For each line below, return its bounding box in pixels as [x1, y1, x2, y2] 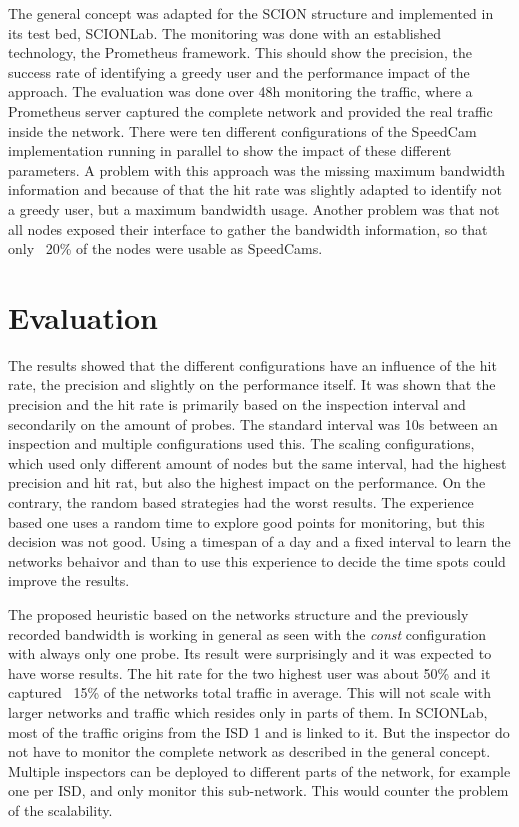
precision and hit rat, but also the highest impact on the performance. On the [8, 472, 486, 493]
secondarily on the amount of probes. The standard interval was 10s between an [8, 413, 498, 434]
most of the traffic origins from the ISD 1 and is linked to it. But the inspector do [8, 721, 510, 742]
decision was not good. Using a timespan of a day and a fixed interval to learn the [8, 531, 511, 552]
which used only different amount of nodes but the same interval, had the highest [8, 452, 507, 473]
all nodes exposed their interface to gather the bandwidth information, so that [8, 218, 488, 239]
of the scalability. [8, 799, 113, 820]
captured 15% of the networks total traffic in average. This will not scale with [8, 682, 491, 703]
